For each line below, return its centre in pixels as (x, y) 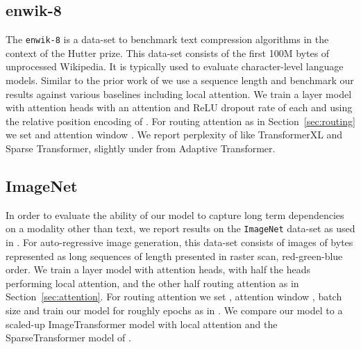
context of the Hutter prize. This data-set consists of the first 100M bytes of (168, 52)
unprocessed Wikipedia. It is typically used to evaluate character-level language (175, 66)
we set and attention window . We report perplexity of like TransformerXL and (174, 135)
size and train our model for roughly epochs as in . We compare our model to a (174, 310)
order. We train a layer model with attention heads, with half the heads (158, 269)
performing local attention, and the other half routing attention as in (152, 283)
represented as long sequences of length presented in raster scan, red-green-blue (174, 255)
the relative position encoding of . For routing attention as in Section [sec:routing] (180, 121)
